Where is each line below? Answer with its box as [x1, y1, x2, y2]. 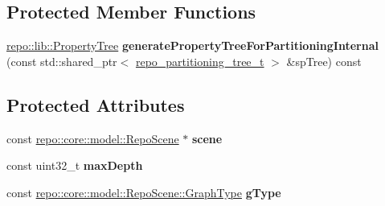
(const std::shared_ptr [6, 52, 117, 69]
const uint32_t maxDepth [6, 157, 143, 174]
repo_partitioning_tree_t [135, 52, 264, 69]
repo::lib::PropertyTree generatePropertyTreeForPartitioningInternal [6, 37, 379, 54]
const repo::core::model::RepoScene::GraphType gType [6, 183, 281, 200]
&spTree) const [286, 52, 362, 69]
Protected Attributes [6, 92, 185, 117]
